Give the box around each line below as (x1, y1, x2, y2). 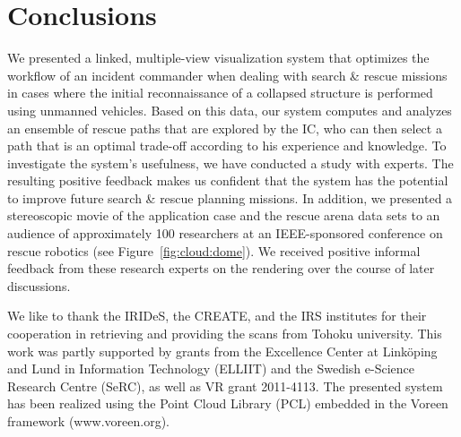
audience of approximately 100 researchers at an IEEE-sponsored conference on (7, 224, 443, 243)
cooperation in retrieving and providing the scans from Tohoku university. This (7, 324, 442, 343)
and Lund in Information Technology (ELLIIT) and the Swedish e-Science (7, 359, 414, 378)
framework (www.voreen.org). (7, 412, 170, 430)
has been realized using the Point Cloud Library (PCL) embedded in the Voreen (7, 394, 448, 413)
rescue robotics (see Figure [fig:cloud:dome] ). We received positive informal (7, 241, 421, 260)
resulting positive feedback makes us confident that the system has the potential (7, 171, 448, 190)
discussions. (7, 276, 71, 295)
